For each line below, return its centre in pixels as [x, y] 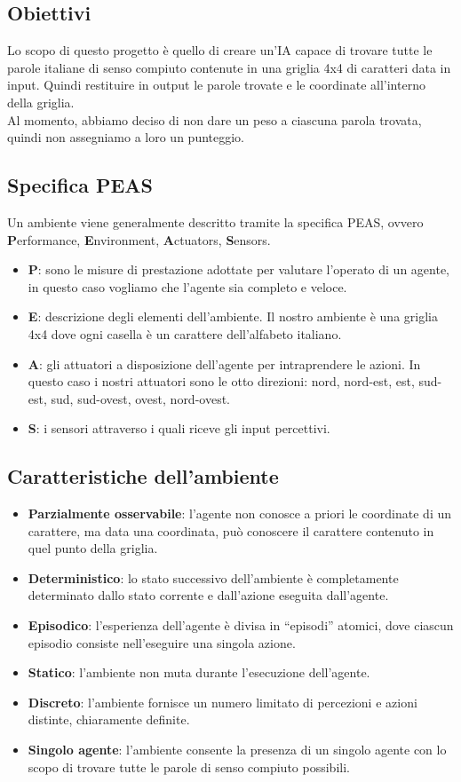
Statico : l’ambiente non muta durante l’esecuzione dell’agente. [199, 672]
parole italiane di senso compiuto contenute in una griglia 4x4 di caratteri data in [229, 67]
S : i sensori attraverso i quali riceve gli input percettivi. [179, 428]
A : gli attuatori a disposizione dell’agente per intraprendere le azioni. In [224, 363]
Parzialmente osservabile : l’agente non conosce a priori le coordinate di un [240, 513]
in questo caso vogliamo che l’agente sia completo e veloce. [187, 286]
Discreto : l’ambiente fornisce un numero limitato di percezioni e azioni [223, 702]
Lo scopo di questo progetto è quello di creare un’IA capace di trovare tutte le [220, 50]
